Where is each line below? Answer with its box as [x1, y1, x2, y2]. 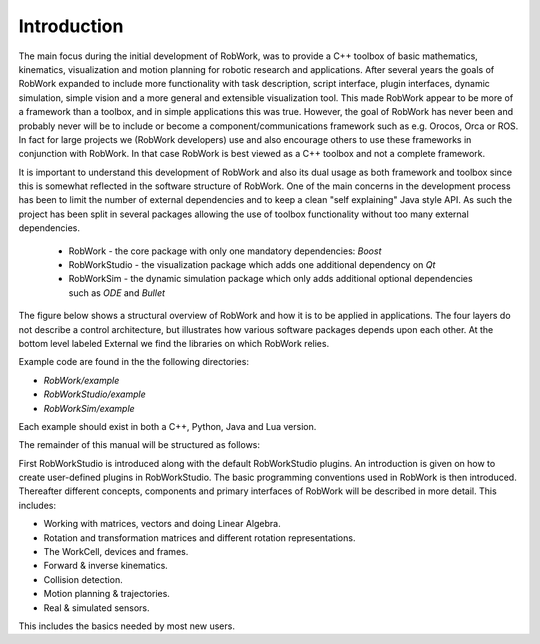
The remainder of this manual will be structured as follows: [18, 439, 260, 451]
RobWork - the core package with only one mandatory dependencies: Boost [68, 245, 382, 257]
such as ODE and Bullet [68, 286, 165, 299]
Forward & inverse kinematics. [43, 560, 169, 572]
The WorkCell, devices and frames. [43, 546, 189, 558]
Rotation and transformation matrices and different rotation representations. [43, 531, 356, 544]
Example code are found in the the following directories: [18, 356, 250, 368]
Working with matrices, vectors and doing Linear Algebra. [43, 518, 281, 530]
